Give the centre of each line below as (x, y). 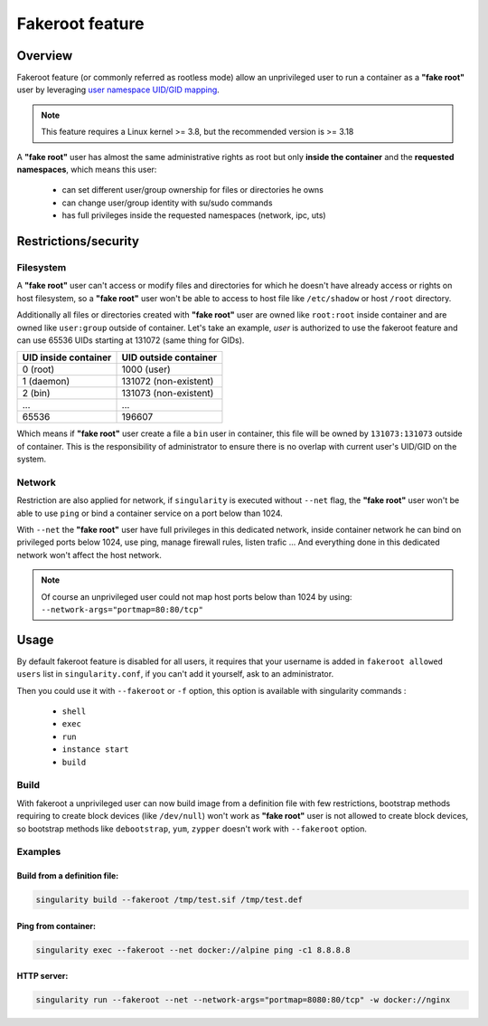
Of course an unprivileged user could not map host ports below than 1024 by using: (197, 596)
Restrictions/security (78, 241)
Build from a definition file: (68, 876)
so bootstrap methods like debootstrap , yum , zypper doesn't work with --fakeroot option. (192, 829)
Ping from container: (56, 926)
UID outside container (169, 357)
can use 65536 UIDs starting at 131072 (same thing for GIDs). (131, 340)
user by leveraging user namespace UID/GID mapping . (118, 90)
